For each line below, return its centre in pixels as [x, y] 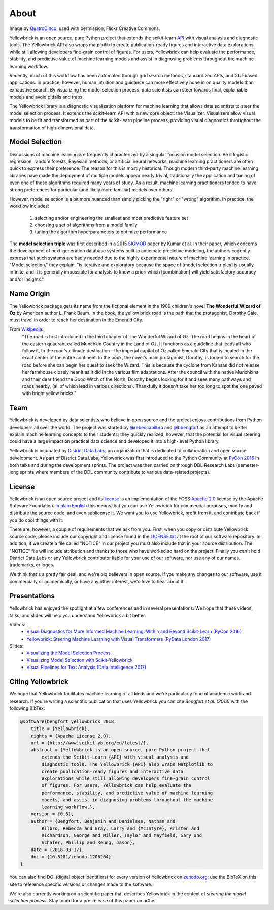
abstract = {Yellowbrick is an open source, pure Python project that [121, 750]
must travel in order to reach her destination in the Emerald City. [76, 320]
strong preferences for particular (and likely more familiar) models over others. [91, 190]
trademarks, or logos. [32, 565]
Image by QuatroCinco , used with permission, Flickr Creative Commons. [85, 28]
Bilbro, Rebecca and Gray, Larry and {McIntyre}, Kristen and [121, 828]
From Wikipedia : [26, 329]
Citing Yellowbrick [39, 682]
